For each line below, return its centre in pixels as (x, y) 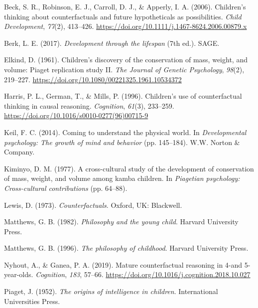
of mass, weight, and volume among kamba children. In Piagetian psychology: (122, 178)
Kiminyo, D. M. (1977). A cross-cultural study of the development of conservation (129, 168)
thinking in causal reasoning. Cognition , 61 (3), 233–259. (89, 105)
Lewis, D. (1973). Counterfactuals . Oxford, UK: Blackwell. (93, 205)
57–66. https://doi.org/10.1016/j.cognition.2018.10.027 (167, 274)
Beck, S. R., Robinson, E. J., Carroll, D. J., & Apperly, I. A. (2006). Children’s (125, 6)
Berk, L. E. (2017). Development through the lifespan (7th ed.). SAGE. (112, 43)
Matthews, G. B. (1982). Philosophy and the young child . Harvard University (121, 222)
